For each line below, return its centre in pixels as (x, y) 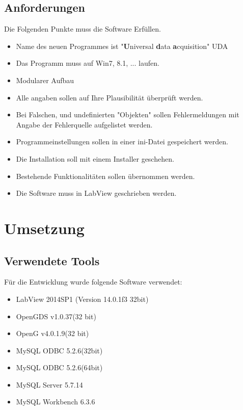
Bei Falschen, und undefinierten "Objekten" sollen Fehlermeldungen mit (128, 114)
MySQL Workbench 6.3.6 (56, 402)
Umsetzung (44, 228)
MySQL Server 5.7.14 (49, 384)
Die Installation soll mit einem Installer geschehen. (95, 158)
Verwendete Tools (52, 260)
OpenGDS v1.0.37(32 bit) (56, 316)
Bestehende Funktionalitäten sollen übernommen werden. (105, 176)
